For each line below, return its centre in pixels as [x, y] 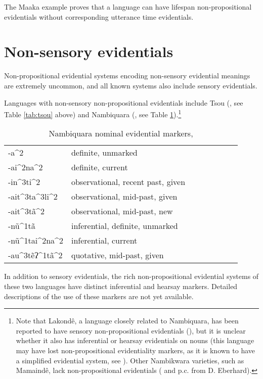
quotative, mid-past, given [117, 255]
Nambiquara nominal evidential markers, [121, 133]
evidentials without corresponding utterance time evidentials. [99, 16]
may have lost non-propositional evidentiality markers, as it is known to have [136, 350]
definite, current [99, 167]
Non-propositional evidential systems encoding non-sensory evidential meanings [127, 76]
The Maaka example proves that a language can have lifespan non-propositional [128, 7]
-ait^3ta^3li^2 [33, 197]
